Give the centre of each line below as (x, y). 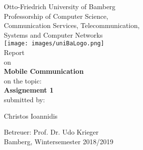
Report (14, 52)
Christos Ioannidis (31, 116)
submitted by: (24, 99)
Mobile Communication (44, 71)
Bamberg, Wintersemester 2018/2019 (59, 141)
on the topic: (23, 80)
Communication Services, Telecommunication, (72, 25)
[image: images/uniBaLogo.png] (54, 44)
